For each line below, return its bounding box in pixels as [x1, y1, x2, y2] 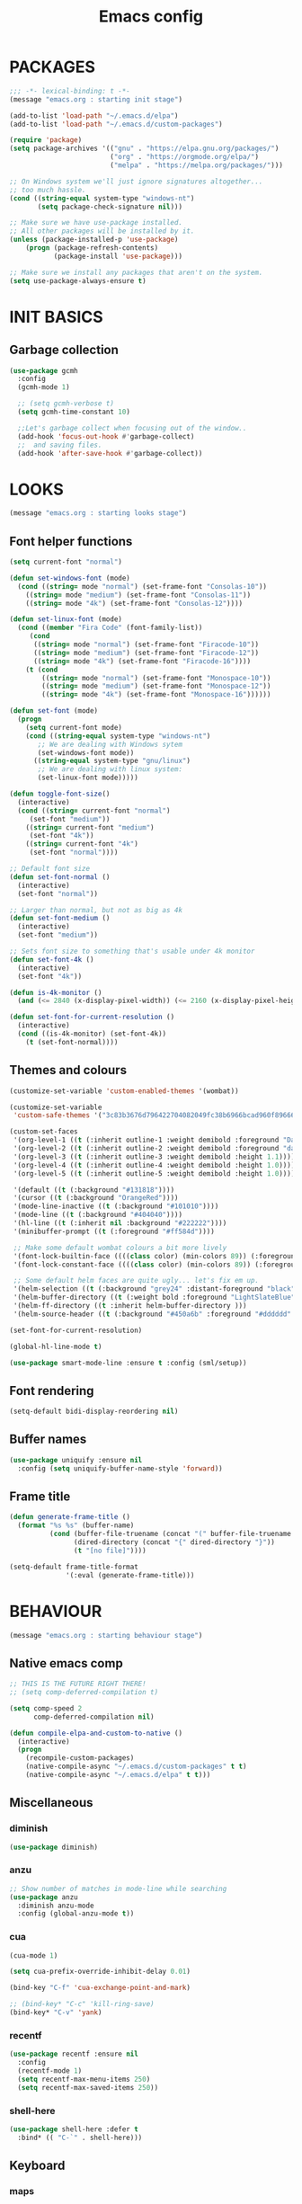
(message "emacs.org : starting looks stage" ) [9, 509, 187, 518]
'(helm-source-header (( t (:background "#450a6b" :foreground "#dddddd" [13, 1310, 292, 1319]
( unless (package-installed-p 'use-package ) [9, 236, 179, 244]
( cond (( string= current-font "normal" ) [17, 806, 171, 815]
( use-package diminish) [9, 1843, 99, 1852]
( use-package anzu [9, 1892, 78, 1902]
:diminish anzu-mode [17, 1901, 94, 1910]
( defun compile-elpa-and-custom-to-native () [9, 1729, 182, 1737]
